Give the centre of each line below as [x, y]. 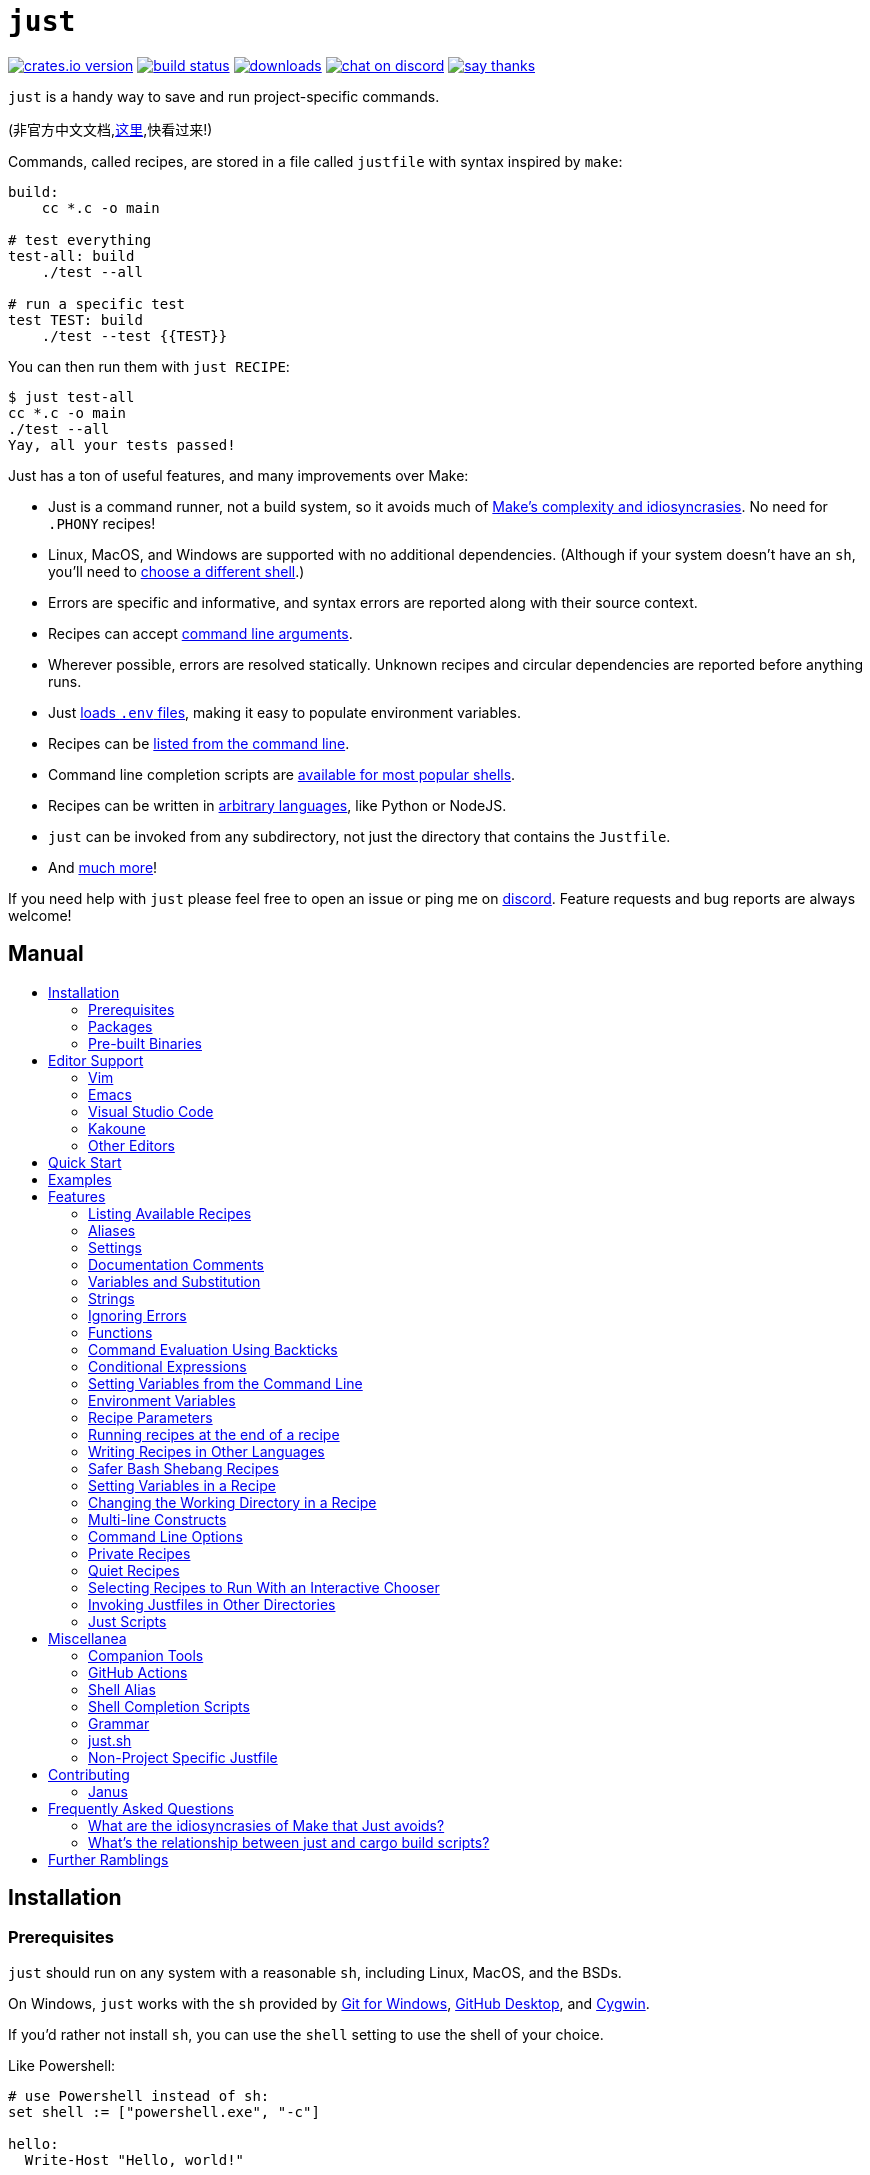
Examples [80, 1179]
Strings [111, 1298]
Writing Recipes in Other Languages [206, 1451]
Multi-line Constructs [157, 1519]
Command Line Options [165, 1536]
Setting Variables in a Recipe [182, 1485]
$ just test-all [71, 396]
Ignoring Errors [137, 1315]
